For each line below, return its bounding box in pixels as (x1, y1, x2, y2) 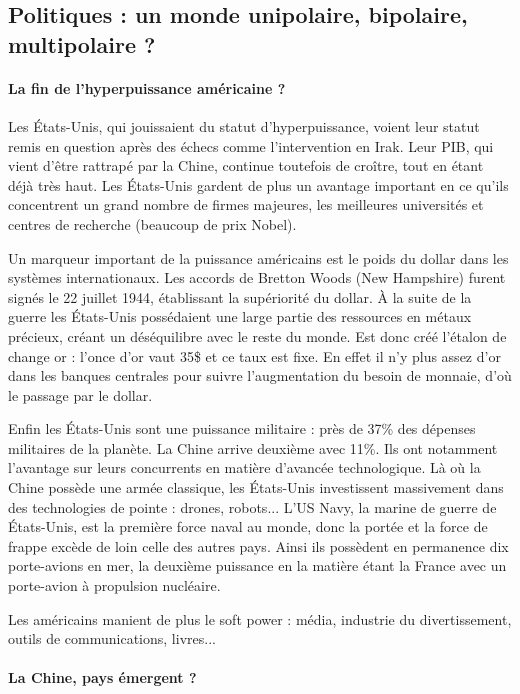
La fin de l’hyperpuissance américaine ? (8, 77, 286, 98)
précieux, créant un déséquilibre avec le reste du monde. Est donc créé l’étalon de (8, 325, 507, 346)
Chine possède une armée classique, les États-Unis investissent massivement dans (8, 477, 504, 498)
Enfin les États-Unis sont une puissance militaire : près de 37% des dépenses (8, 418, 476, 439)
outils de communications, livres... (8, 628, 216, 649)
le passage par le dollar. (8, 384, 153, 405)
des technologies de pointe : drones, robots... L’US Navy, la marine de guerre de (8, 496, 497, 517)
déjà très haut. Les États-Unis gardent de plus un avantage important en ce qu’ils (8, 174, 509, 195)
